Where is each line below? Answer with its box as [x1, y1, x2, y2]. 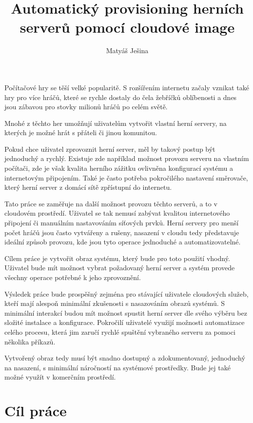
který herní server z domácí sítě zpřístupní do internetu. [4, 182, 172, 192]
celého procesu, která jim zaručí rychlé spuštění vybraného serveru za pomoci [4, 326, 235, 337]
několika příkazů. [4, 336, 56, 346]
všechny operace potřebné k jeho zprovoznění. [4, 272, 141, 282]
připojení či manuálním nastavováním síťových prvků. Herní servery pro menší [4, 218, 239, 228]
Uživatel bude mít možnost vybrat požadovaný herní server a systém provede [4, 262, 235, 273]
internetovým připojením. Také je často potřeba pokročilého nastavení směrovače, [4, 172, 248, 182]
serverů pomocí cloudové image [19, 17, 235, 37]
